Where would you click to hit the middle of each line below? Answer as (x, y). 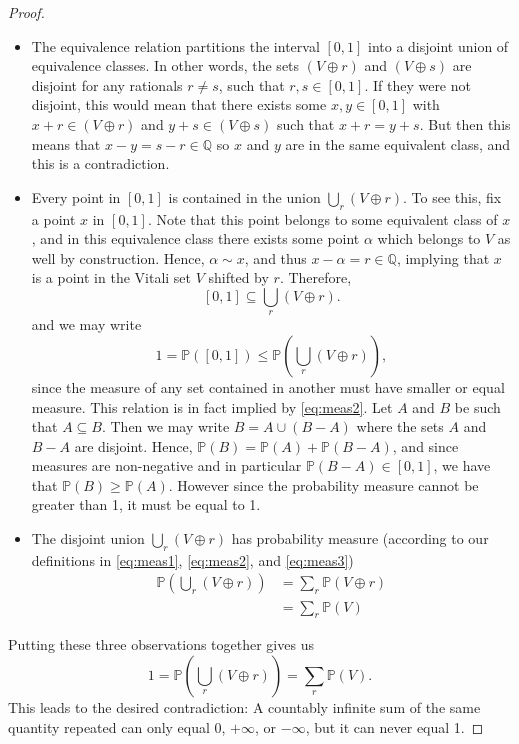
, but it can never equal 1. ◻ (394, 726)
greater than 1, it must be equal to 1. (146, 504)
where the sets (400, 426)
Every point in (76, 196)
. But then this (465, 123)
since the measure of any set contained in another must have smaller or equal (268, 386)
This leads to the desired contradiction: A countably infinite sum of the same (244, 706)
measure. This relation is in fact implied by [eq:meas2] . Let (212, 406)
